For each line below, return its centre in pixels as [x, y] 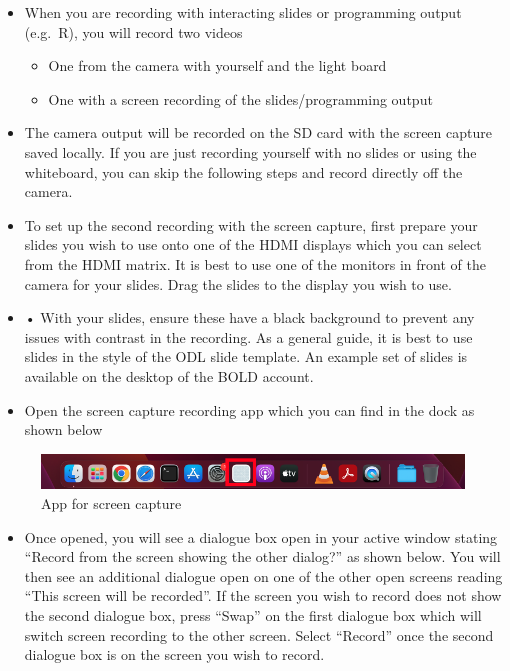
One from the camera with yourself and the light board [217, 65]
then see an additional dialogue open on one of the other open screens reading [263, 575]
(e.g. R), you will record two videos [133, 31]
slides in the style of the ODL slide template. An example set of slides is [246, 356]
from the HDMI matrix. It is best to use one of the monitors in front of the [255, 263]
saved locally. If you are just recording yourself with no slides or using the [250, 151]
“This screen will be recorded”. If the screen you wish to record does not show [263, 595]
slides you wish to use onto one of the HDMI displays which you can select [253, 244]
